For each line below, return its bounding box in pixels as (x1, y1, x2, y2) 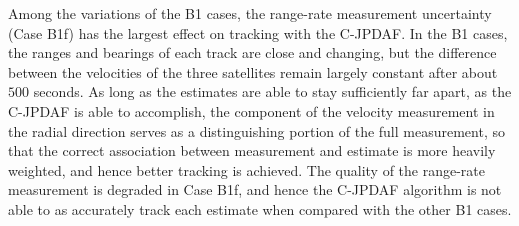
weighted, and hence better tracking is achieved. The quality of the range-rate (8, 159, 485, 180)
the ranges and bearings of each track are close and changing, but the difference (8, 42, 497, 63)
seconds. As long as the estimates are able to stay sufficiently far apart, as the (33, 81, 512, 102)
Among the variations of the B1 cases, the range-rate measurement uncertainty (8, 3, 492, 23)
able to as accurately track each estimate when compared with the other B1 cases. (8, 198, 512, 219)
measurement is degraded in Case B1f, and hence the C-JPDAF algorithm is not (8, 179, 502, 200)
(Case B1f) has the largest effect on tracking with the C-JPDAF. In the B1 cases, (8, 22, 508, 43)
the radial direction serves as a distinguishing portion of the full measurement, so (8, 120, 505, 141)
